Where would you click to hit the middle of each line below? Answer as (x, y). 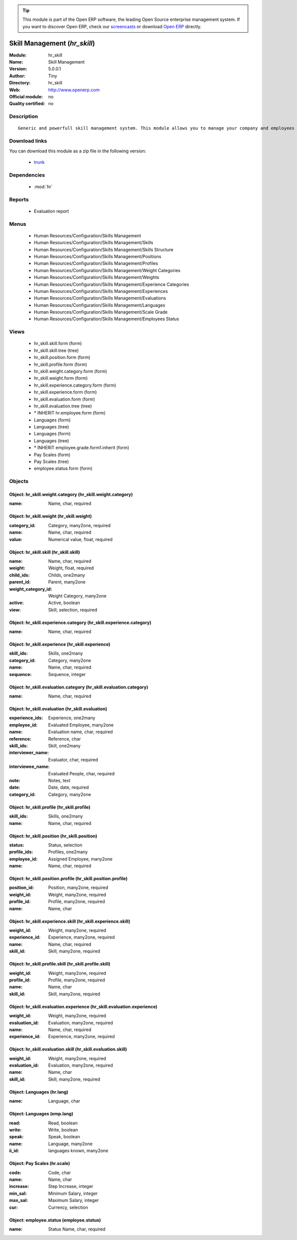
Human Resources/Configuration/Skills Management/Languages (99, 305)
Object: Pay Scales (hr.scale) (40, 1164)
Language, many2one (70, 1144)
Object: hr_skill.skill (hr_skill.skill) (45, 552)
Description (24, 117)
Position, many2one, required (78, 888)
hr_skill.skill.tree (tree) (56, 350)
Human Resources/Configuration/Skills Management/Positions (98, 256)
